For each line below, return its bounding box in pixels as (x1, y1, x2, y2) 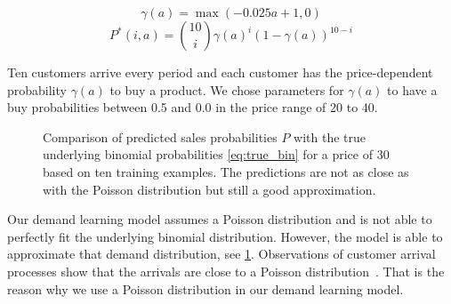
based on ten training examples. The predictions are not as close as (43, 162, 409, 180)
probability (7, 80, 67, 99)
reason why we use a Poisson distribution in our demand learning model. (7, 279, 404, 298)
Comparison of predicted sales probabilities (43, 127, 278, 146)
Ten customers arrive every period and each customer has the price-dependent (7, 63, 433, 81)
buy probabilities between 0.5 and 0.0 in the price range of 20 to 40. (7, 98, 378, 116)
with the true (294, 127, 366, 146)
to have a (387, 80, 438, 99)
